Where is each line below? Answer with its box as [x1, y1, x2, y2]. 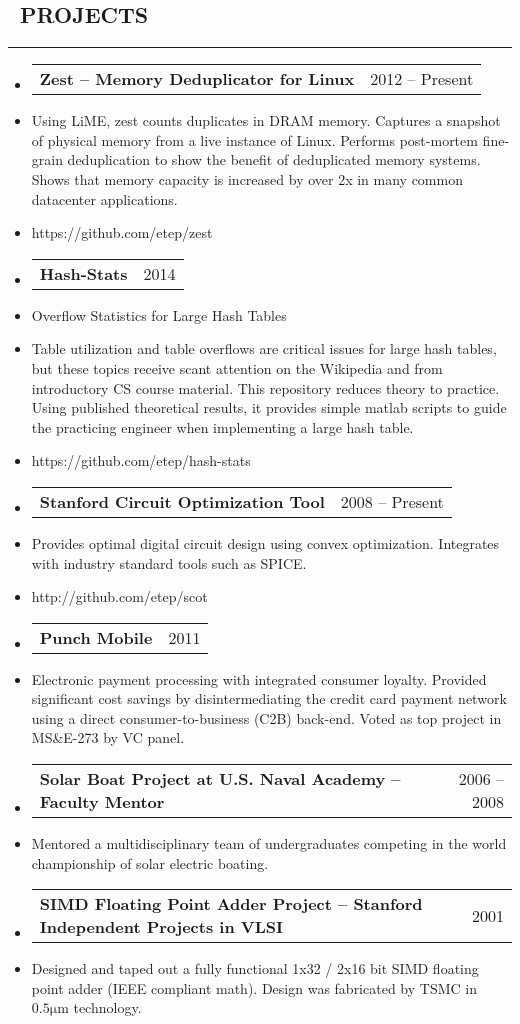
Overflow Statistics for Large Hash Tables [31, 304, 287, 325]
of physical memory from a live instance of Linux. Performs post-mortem [31, 129, 478, 150]
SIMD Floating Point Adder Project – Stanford [39, 892, 423, 916]
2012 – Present [370, 67, 474, 91]
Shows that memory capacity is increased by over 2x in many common [31, 168, 463, 189]
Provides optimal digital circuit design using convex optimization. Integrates [31, 532, 500, 553]
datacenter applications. [31, 188, 178, 209]
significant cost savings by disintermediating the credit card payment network [31, 688, 507, 709]
